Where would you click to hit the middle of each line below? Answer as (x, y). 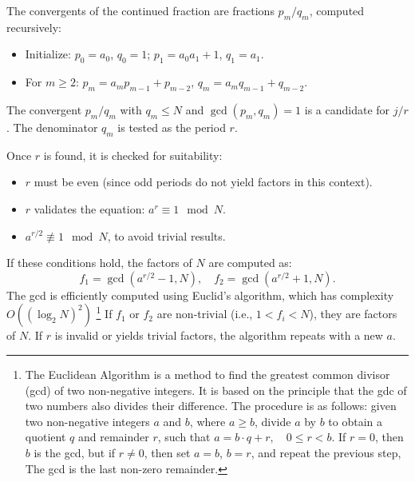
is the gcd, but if (75, 452)
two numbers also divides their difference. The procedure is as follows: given (211, 406)
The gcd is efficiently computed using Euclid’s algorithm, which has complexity (200, 295)
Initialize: (48, 54)
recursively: (34, 27)
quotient (45, 437)
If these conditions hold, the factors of (99, 263)
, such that (184, 437)
